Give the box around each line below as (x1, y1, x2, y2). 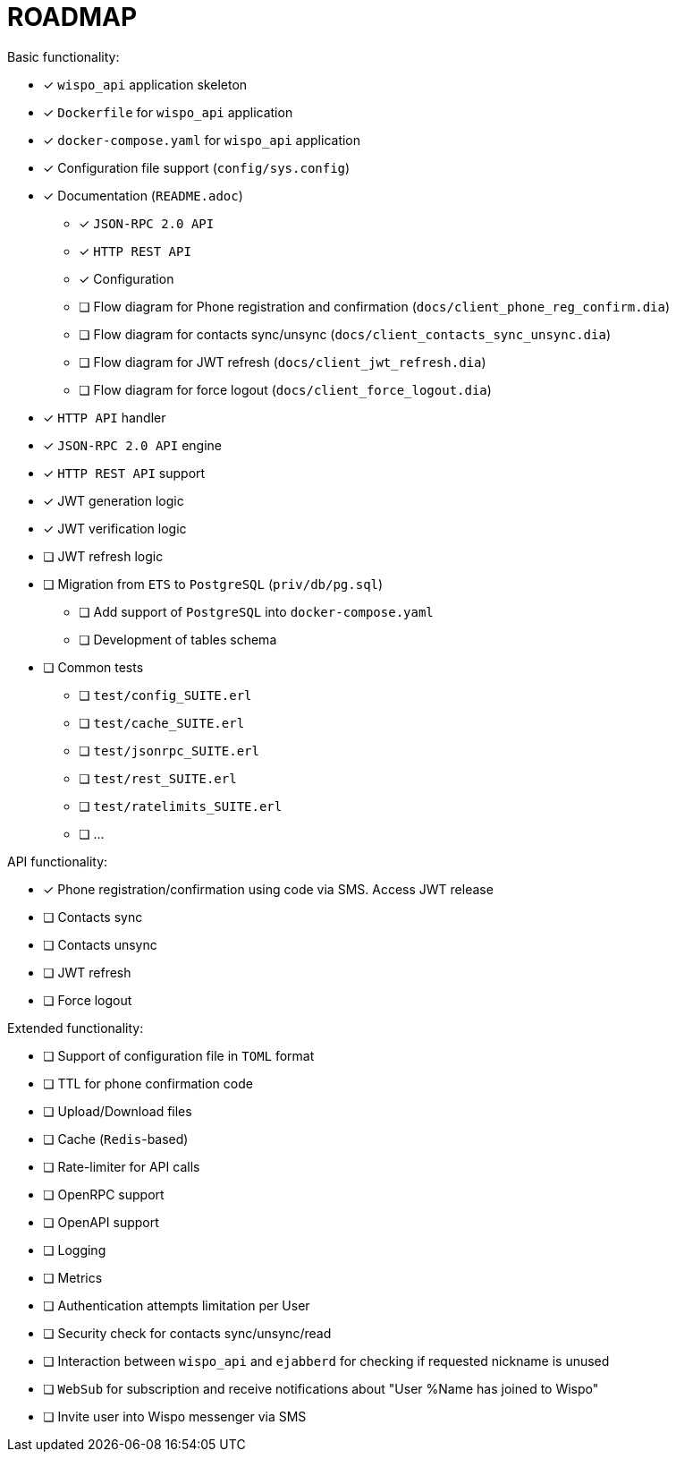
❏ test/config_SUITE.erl (79, 687, 252, 703)
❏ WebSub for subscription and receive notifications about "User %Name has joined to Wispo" (43, 1380, 599, 1396)
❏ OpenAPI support (43, 1214, 159, 1230)
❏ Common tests (43, 659, 144, 675)
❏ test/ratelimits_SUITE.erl (79, 798, 283, 814)
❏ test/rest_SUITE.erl (79, 770, 237, 786)
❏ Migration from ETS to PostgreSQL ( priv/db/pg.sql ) (43, 576, 384, 592)
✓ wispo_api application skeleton (43, 76, 248, 92)
